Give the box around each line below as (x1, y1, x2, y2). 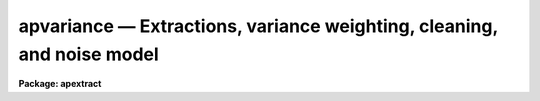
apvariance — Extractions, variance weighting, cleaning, (18, 15, 499, 37)
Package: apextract (18, 78, 102, 90)
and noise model (18, 43, 159, 65)
